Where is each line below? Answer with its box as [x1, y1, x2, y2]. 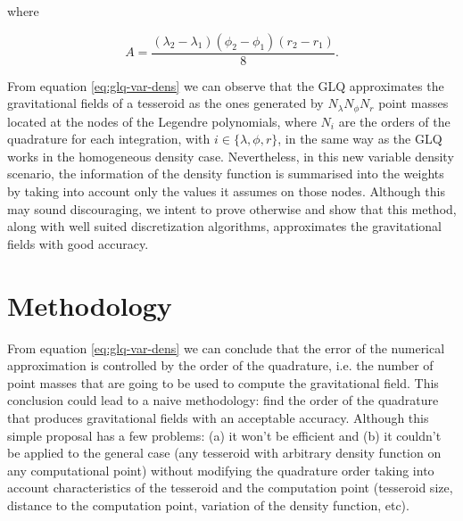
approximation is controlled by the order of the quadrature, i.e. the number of [7, 356, 434, 375]
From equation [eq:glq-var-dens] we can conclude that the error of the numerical [7, 338, 445, 357]
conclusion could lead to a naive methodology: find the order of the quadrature [7, 391, 439, 409]
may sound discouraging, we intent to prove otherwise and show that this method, [7, 199, 457, 218]
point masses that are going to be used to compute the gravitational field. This [7, 373, 439, 392]
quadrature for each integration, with [7, 129, 211, 148]
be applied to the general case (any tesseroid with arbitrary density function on [7, 443, 442, 462]
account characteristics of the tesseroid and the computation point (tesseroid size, [7, 478, 453, 497]
